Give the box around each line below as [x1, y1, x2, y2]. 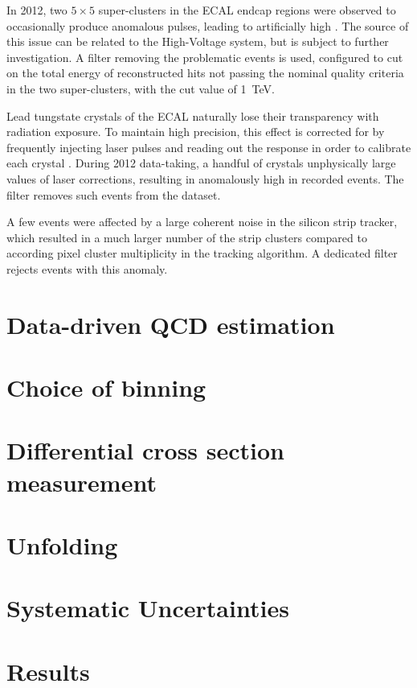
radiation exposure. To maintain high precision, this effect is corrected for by [6, 123, 385, 140]
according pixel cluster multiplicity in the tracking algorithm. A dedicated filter [6, 245, 398, 262]
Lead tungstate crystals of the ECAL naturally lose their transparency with [6, 107, 379, 124]
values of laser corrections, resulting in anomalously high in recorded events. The [6, 170, 404, 187]
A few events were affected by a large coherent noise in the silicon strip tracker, [6, 213, 398, 230]
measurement [6, 465, 157, 498]
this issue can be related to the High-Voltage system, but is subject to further [6, 33, 389, 50]
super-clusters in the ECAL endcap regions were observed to [98, 2, 396, 18]
